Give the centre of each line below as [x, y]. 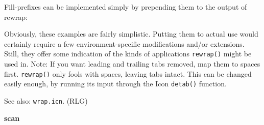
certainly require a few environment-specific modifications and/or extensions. [124, 43]
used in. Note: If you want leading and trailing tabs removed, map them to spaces [132, 64]
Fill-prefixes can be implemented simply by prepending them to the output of [126, 7]
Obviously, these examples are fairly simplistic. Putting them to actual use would [131, 34]
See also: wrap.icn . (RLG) [46, 100]
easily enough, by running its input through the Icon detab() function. [115, 84]
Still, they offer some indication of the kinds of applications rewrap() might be [128, 54]
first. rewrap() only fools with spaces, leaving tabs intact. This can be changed [128, 73]
